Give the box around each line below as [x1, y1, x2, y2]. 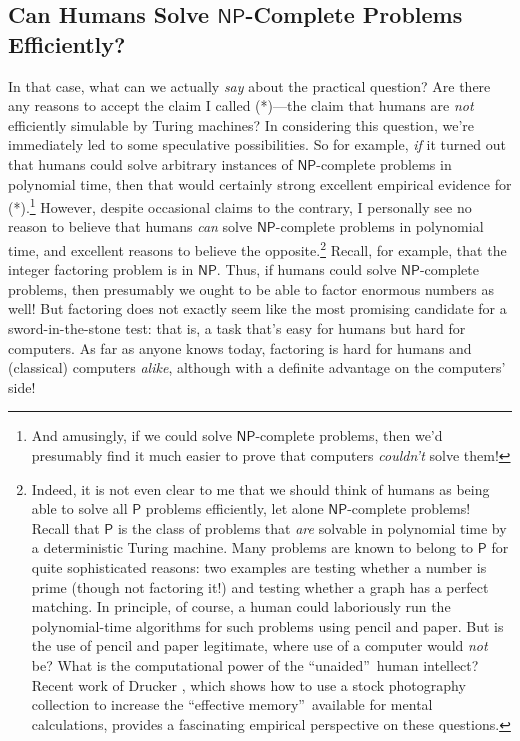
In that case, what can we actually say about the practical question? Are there [8, 75, 491, 96]
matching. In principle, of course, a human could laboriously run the [31, 596, 451, 617]
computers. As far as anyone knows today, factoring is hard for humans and [8, 337, 472, 358]
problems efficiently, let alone [145, 498, 324, 519]
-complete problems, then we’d [255, 425, 443, 446]
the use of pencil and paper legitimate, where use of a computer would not [31, 635, 488, 656]
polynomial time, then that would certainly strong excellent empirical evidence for [8, 173, 512, 194]
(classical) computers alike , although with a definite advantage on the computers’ [8, 357, 506, 378]
